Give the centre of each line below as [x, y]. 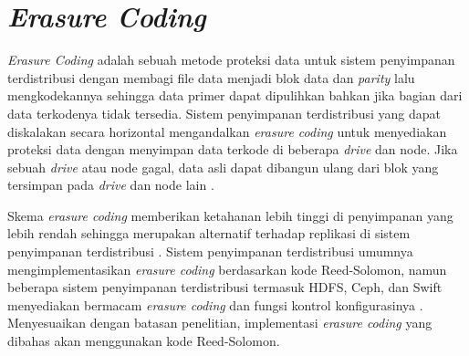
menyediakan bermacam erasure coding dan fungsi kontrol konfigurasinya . [215, 304]
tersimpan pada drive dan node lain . [111, 185]
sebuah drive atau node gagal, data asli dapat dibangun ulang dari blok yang [223, 167]
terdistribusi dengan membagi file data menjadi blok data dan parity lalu [211, 77]
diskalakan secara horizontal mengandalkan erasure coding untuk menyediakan [227, 131]
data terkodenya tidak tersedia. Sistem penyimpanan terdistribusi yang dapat [224, 113]
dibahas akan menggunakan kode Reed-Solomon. [144, 341]
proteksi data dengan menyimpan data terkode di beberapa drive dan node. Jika [233, 149]
